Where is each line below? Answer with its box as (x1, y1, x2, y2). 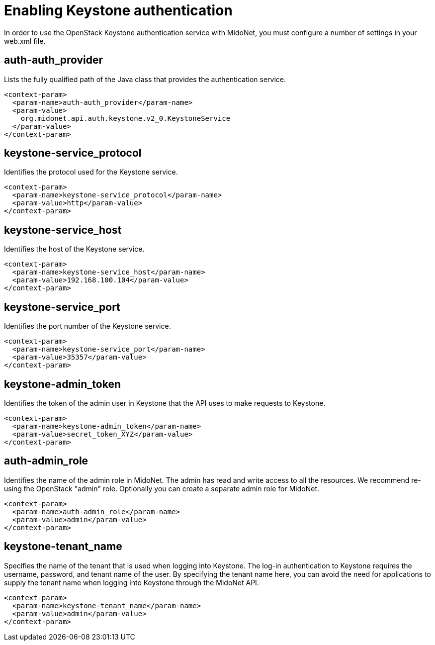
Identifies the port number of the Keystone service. (4, 322, 171, 331)
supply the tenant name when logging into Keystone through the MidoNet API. (4, 578, 259, 587)
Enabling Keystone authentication (4, 2, 233, 19)
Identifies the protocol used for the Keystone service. (4, 168, 178, 177)
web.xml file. (4, 36, 46, 45)
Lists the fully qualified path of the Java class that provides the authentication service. (4, 75, 286, 84)
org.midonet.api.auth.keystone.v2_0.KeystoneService (20, 114, 231, 122)
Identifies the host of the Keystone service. (4, 245, 145, 254)
